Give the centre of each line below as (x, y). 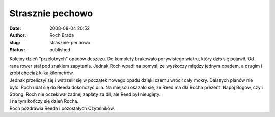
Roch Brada (62, 35)
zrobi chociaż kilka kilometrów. (42, 73)
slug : (15, 43)
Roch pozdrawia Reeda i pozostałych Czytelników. (62, 108)
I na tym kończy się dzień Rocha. (44, 101)
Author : (18, 35)
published (60, 49)
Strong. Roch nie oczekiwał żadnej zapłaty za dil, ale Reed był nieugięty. (85, 94)
